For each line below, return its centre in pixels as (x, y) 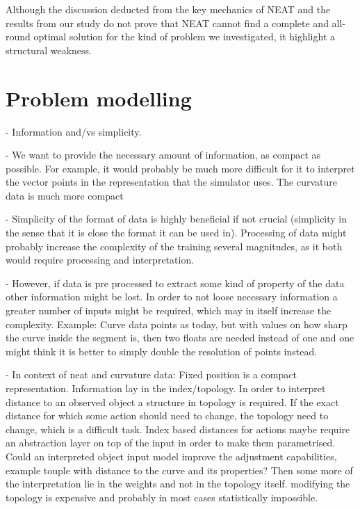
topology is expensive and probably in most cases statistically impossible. (162, 497)
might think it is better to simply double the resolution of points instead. (162, 351)
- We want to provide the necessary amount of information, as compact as (163, 155)
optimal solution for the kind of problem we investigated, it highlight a (184, 37)
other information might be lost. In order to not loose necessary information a (172, 297)
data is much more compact (65, 195)
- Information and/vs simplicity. (74, 131)
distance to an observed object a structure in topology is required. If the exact (172, 402)
